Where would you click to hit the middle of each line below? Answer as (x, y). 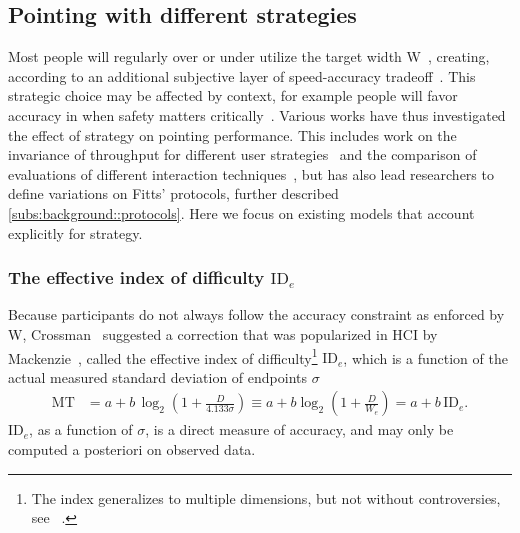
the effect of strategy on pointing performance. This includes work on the (232, 134)
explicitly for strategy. (75, 232)
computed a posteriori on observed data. (132, 449)
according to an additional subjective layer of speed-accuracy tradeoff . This (242, 75)
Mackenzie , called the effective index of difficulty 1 (163, 356)
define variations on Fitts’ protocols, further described (173, 193)
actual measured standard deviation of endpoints (158, 376)
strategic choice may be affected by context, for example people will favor (233, 95)
